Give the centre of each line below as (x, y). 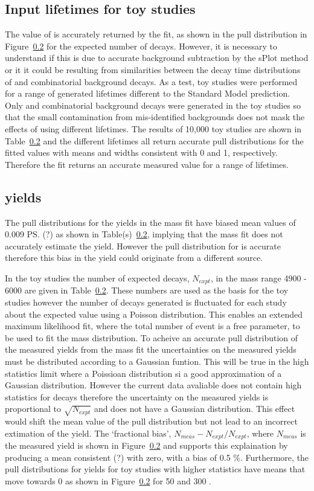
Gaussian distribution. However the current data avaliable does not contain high (153, 385)
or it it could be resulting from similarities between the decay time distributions (153, 69)
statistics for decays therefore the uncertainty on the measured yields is (137, 396)
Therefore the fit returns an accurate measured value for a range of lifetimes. (147, 164)
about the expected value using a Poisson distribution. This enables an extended (154, 314)
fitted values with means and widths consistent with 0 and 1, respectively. (141, 152)
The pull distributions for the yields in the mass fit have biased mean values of (150, 222)
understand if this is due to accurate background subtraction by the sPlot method (157, 58)
